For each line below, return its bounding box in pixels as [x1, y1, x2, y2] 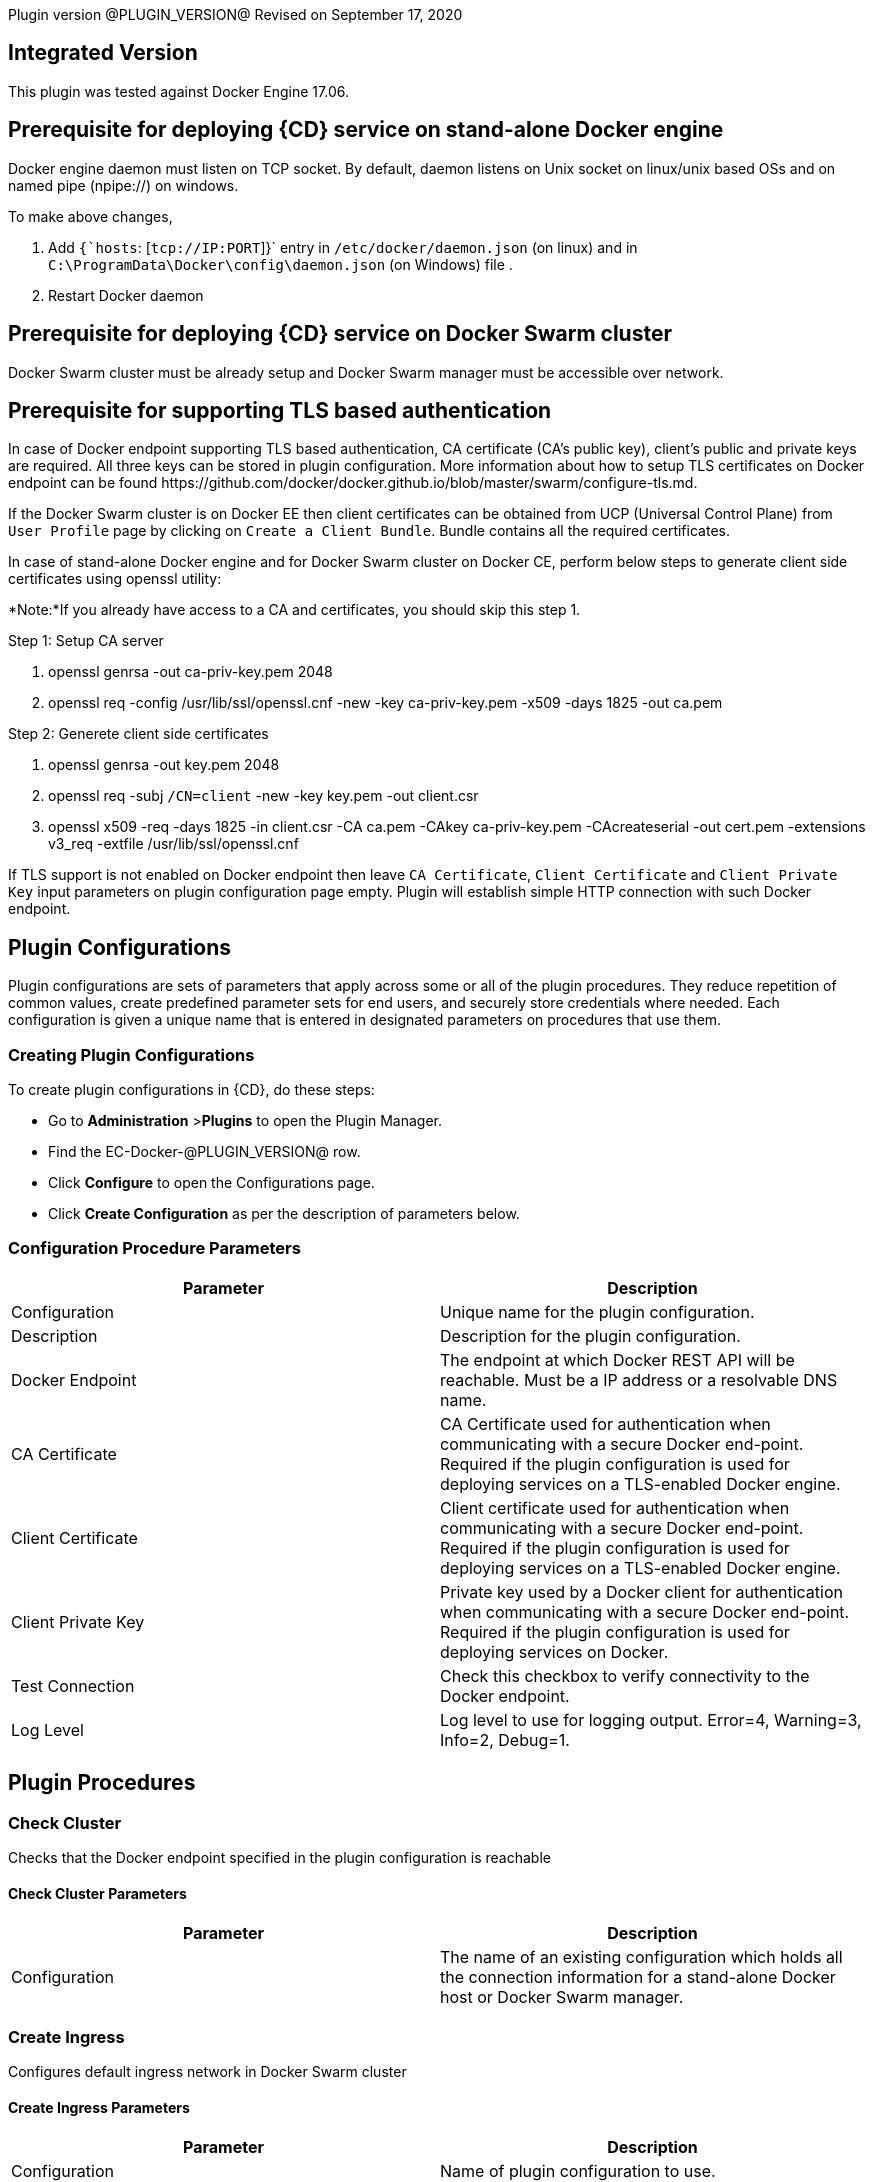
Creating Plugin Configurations [8, 1044, 255, 1065]
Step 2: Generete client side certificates [8, 725, 269, 743]
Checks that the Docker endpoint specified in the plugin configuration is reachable [8, 1848, 551, 1866]
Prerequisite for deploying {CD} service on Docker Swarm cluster [8, 321, 672, 347]
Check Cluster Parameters [8, 1884, 187, 1902]
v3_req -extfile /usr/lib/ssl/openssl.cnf [48, 835, 299, 853]
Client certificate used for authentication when [440, 1497, 790, 1518]
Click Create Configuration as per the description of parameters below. [48, 1204, 520, 1222]
